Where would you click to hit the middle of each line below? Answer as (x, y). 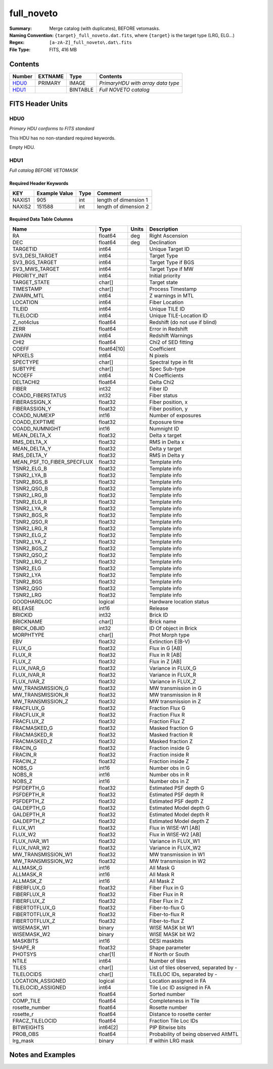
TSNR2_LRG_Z (30, 562)
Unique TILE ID (167, 309)
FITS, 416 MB (63, 49)
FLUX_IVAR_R (29, 675)
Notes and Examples (42, 1055)
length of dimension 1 (122, 200)
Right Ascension (169, 236)
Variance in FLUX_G (173, 668)
